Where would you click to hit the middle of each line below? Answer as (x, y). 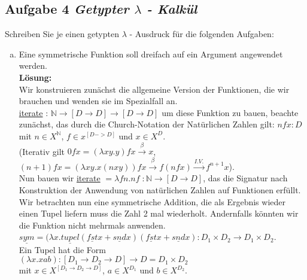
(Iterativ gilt (42, 151)
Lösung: (35, 77)
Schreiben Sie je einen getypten (62, 34)
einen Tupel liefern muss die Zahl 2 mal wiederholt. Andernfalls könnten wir (159, 213)
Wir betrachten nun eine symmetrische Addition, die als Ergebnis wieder (152, 201)
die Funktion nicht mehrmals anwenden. (92, 225)
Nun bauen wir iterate (60, 178)
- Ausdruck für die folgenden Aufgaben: (202, 34)
